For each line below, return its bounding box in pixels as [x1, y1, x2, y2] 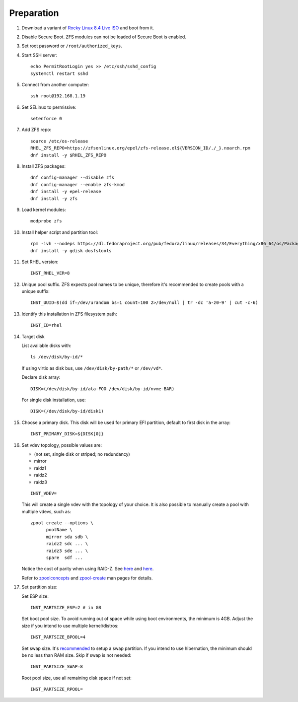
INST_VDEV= [30, 491, 57, 496]
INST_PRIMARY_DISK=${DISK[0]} [30, 431, 104, 437]
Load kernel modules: [21, 207, 67, 212]
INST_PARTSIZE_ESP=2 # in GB [30, 605, 101, 610]
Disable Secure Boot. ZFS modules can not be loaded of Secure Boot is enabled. [21, 34, 186, 40]
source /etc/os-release [30, 138, 88, 144]
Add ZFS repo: [21, 127, 52, 133]
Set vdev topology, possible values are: [21, 442, 102, 448]
